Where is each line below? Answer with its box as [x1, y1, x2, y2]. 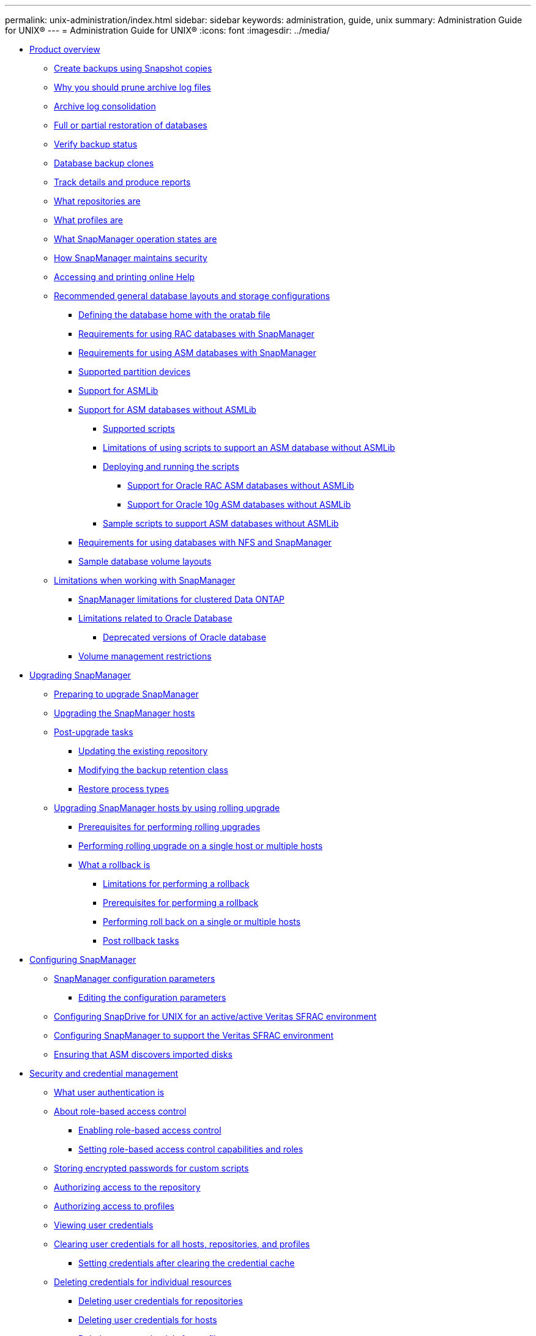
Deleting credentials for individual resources [54, 1277, 232, 1287]
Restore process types [78, 784, 169, 794]
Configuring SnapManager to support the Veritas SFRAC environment [54, 1030, 333, 1041]
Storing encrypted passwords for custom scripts [54, 1163, 249, 1173]
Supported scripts [103, 423, 175, 434]
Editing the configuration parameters [78, 992, 226, 1003]
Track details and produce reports [54, 177, 191, 187]
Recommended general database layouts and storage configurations [54, 291, 330, 301]
